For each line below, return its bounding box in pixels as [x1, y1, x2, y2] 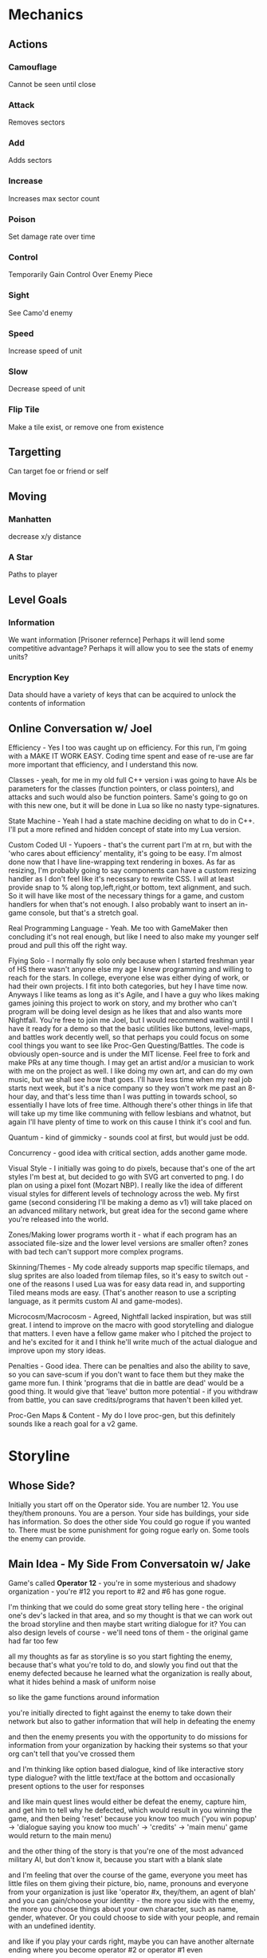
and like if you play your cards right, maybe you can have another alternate [8, 1936, 255, 1946]
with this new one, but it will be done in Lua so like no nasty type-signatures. [8, 801, 260, 811]
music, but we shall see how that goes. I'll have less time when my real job [8, 1075, 253, 1084]
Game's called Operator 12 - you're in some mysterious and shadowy [8, 1578, 237, 1587]
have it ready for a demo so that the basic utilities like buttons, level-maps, [8, 1024, 253, 1033]
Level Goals [8, 593, 68, 606]
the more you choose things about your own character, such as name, [8, 1904, 238, 1913]
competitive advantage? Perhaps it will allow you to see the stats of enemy [8, 644, 253, 653]
